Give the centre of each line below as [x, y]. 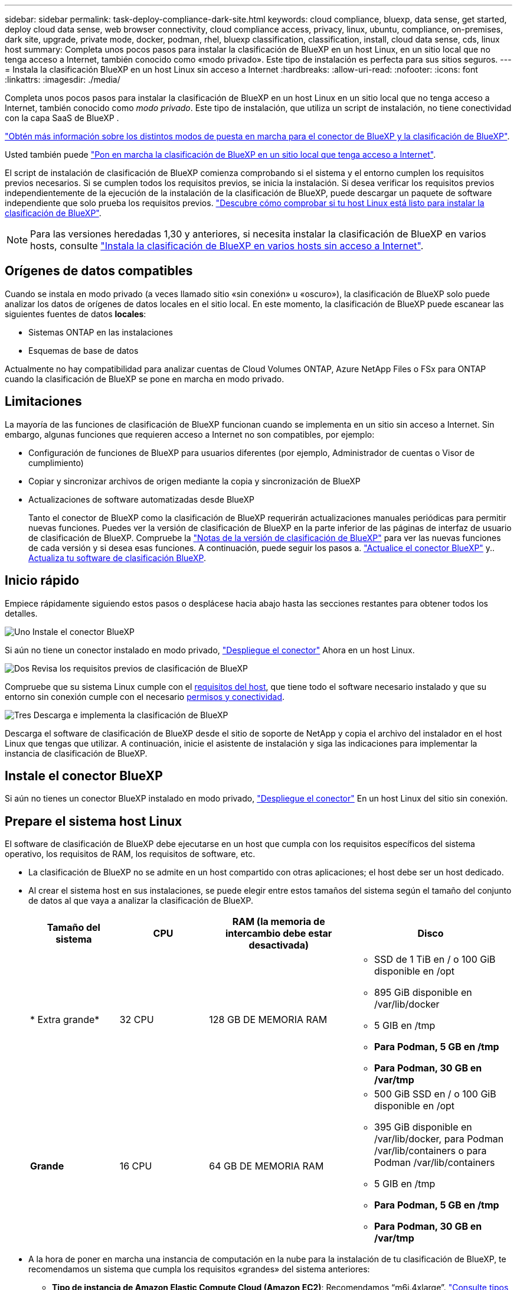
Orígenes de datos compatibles [99, 271]
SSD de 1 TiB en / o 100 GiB [435, 960]
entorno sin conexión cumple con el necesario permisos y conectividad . [145, 696]
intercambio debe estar [279, 934]
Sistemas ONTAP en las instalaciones [101, 332]
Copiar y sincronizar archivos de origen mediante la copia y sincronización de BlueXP [194, 481]
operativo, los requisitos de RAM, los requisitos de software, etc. [130, 854]
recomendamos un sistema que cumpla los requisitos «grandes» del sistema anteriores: [199, 1269]
